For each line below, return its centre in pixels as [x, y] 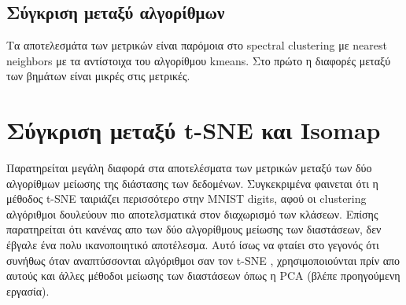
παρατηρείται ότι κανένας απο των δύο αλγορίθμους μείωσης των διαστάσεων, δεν [194, 229]
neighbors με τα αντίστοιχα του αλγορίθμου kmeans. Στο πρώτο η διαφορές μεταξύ [199, 60]
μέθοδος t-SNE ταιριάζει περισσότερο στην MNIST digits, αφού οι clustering [186, 198]
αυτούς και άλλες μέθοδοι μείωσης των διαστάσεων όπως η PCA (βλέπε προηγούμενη [203, 276]
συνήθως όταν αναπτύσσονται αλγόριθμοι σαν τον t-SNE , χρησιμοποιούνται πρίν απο [203, 260]
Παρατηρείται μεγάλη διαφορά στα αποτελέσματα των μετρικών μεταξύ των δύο [189, 168]
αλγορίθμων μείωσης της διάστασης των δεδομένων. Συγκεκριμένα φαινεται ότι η [192, 183]
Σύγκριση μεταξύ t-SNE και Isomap [194, 130]
